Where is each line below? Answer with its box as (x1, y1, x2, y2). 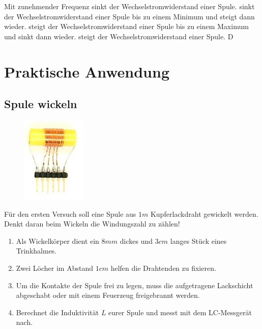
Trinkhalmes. (16, 245, 57, 256)
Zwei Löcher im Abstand (16, 262, 93, 273)
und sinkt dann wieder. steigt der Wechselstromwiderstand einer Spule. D (4, 31, 234, 41)
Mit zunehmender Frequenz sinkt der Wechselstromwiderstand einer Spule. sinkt (4, 1, 255, 11)
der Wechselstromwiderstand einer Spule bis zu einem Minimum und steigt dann (4, 11, 255, 21)
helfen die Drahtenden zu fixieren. (110, 262, 216, 273)
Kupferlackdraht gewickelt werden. (150, 208, 258, 219)
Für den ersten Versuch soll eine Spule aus (4, 208, 136, 219)
